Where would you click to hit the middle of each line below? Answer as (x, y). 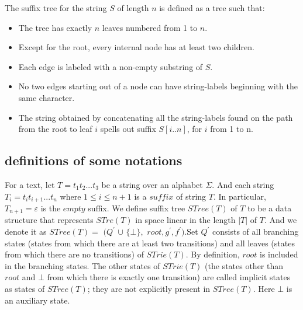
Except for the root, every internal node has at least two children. (136, 47)
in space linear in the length (185, 220)
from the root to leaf (55, 129)
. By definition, (213, 254)
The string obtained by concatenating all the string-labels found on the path (156, 117)
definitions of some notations (94, 160)
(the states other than (244, 265)
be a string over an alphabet (152, 184)
